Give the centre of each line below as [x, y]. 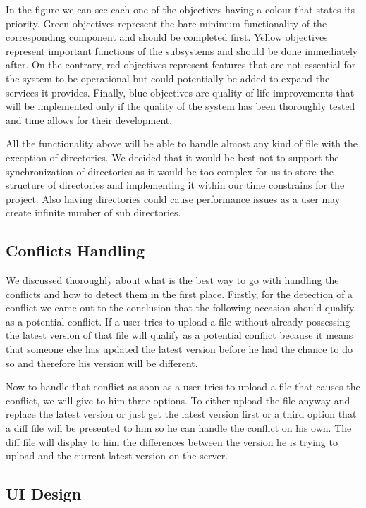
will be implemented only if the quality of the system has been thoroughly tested [181, 106]
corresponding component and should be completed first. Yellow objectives [167, 37]
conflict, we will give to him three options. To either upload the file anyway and [178, 400]
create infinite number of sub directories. [93, 212]
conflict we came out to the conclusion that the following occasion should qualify [180, 308]
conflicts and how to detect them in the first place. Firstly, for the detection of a [179, 293]
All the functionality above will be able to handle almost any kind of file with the [182, 143]
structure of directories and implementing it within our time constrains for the [175, 185]
